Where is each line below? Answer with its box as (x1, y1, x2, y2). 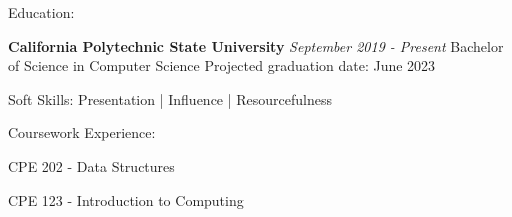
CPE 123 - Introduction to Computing (8, 189, 244, 210)
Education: (8, 2, 75, 22)
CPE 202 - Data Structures (8, 155, 175, 176)
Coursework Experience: (8, 122, 156, 143)
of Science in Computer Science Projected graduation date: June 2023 (8, 55, 436, 76)
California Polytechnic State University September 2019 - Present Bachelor (8, 35, 504, 56)
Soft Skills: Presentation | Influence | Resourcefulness (8, 88, 333, 109)
